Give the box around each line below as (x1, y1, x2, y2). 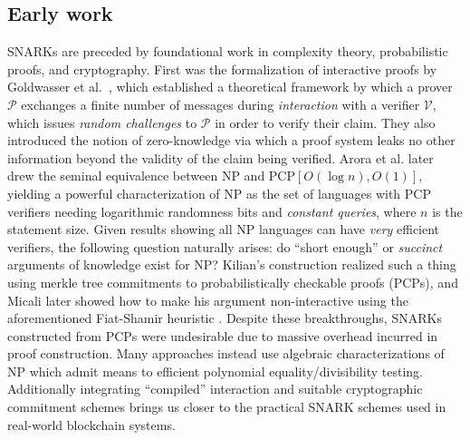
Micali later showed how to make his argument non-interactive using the (7, 290, 408, 309)
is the (432, 201, 463, 220)
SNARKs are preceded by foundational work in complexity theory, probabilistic (7, 42, 448, 61)
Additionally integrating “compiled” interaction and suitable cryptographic (7, 379, 423, 398)
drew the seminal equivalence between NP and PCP (7, 166, 296, 185)
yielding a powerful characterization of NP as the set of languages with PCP (7, 183, 431, 202)
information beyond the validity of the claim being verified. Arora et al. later (7, 148, 434, 167)
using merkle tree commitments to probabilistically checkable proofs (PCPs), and (7, 272, 458, 291)
